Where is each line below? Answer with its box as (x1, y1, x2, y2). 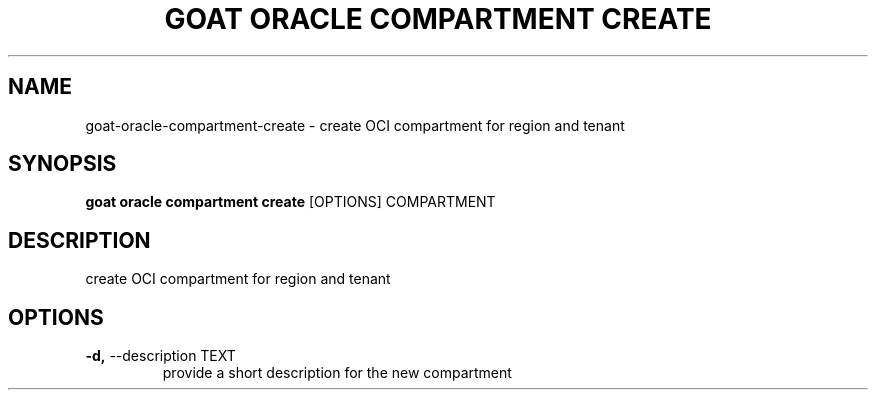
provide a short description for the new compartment (162, 364, 512, 382)
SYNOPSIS (8, 151, 117, 177)
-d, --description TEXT (85, 347, 236, 365)
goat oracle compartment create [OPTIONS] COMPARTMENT (85, 193, 496, 211)
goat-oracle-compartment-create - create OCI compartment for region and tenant (85, 116, 625, 134)
